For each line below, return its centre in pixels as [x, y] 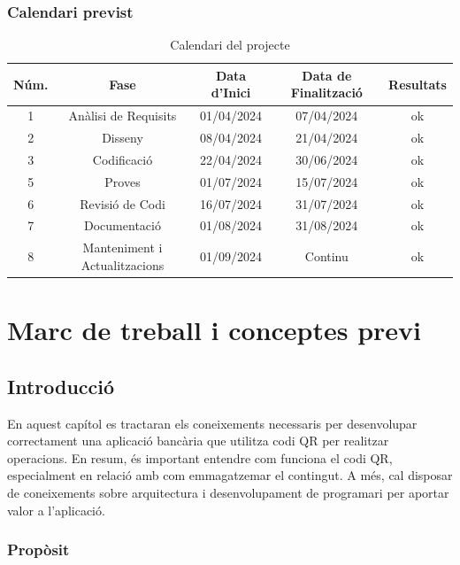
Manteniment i [123, 248]
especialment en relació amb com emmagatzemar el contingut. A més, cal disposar [230, 475]
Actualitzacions [123, 264]
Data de [327, 75]
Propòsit [38, 550]
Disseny [123, 138]
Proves [123, 181]
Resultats [418, 84]
